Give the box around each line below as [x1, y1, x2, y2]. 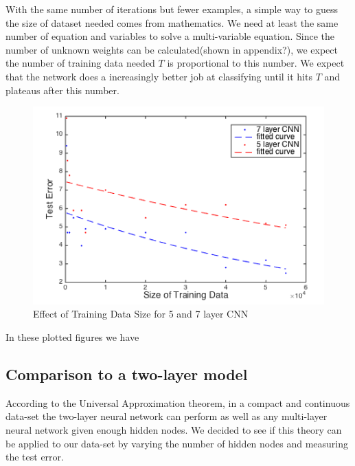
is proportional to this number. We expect [167, 56, 345, 70]
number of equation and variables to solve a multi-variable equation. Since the [5, 29, 335, 43]
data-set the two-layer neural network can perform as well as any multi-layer [5, 409, 328, 423]
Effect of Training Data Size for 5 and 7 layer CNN [33, 307, 249, 321]
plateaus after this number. [5, 82, 119, 97]
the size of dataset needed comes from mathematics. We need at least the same [5, 15, 339, 30]
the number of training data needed [5, 56, 155, 70]
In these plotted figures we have [5, 330, 139, 344]
